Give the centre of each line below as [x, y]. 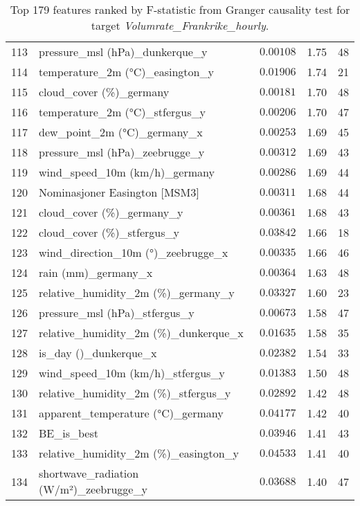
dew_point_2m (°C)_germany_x [121, 132]
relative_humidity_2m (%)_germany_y [137, 292]
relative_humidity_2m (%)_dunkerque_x [141, 333]
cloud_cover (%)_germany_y [111, 212]
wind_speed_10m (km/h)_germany [127, 172]
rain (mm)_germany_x [96, 272]
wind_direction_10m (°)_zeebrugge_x [134, 252]
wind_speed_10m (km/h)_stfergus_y [132, 373]
